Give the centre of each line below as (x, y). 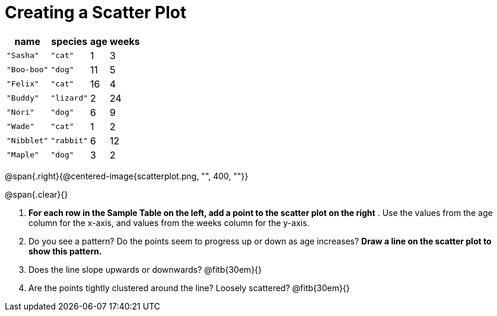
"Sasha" (23, 56)
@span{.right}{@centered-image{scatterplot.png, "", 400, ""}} (127, 176)
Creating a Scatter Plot (96, 12)
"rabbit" (69, 141)
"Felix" (23, 84)
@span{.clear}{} (36, 194)
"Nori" (20, 112)
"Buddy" (23, 98)
